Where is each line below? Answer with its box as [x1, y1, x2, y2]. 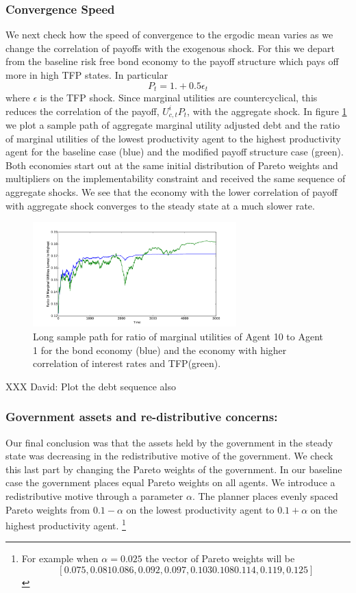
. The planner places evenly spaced [192, 488, 338, 503]
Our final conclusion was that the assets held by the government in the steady [5, 435, 333, 449]
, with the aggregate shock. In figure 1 [187, 103, 347, 118]
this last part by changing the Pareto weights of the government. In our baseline [5, 462, 342, 476]
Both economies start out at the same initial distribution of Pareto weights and [5, 157, 338, 172]
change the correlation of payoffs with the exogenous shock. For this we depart [5, 40, 335, 55]
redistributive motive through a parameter [5, 488, 183, 503]
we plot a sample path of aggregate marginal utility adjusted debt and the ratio [5, 118, 340, 132]
